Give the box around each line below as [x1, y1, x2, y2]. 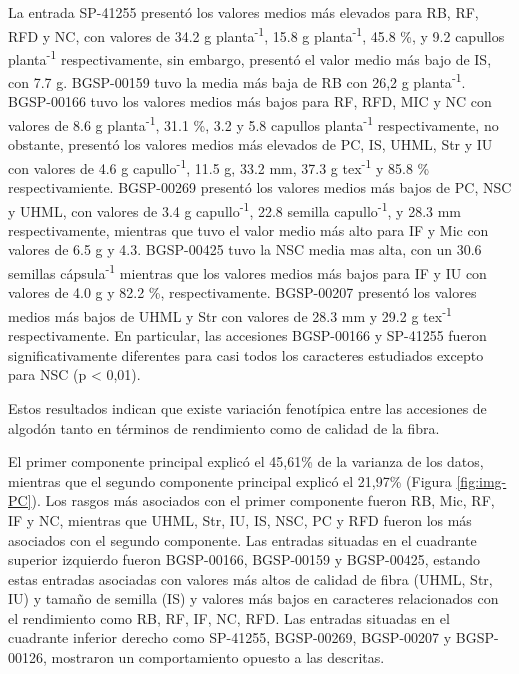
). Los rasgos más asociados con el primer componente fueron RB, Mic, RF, [31, 490, 495, 511]
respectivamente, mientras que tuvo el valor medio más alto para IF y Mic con [8, 219, 489, 240]
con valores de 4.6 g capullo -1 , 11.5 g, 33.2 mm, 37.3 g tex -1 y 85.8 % [8, 154, 430, 178]
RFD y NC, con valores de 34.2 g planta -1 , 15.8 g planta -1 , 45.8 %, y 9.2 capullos [8, 22, 505, 46]
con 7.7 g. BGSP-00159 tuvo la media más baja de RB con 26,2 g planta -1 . [8, 69, 466, 92]
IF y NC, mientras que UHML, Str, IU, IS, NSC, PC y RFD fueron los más [8, 509, 472, 530]
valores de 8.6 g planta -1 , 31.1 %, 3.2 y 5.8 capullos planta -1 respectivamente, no [8, 111, 499, 135]
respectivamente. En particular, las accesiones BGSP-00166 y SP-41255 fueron [8, 325, 487, 346]
